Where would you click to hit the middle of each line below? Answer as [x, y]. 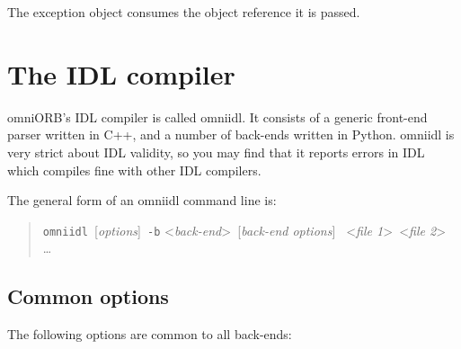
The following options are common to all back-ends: [150, 334]
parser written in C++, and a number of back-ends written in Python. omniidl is [231, 134]
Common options [88, 296]
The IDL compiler [121, 73]
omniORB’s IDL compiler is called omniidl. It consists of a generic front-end [217, 116]
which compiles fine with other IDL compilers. [134, 170]
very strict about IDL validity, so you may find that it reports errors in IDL [216, 152]
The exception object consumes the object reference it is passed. [184, 12]
